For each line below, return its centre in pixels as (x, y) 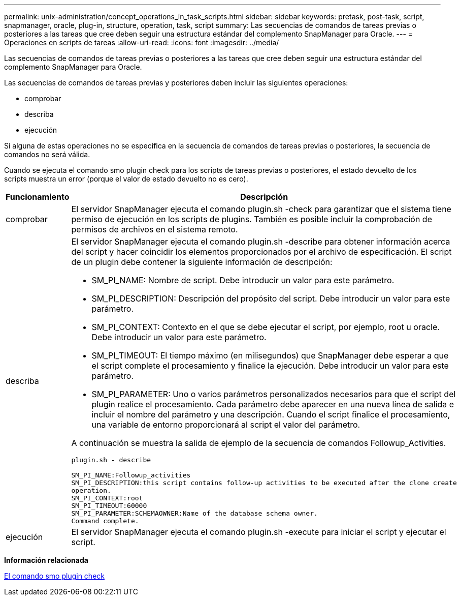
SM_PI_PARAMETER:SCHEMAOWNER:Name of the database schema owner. (194, 513)
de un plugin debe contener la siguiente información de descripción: (202, 262)
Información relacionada (46, 560)
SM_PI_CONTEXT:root (107, 498)
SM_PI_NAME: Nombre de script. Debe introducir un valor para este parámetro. (243, 280)
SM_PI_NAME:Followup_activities (131, 475)
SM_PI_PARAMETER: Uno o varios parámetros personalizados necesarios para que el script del (274, 394)
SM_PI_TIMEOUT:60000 (109, 506)
